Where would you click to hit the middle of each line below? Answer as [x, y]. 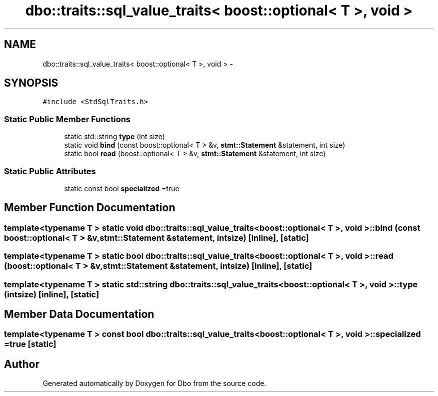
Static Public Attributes [50, 171]
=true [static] [30, 344]
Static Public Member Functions [67, 119]
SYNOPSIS [31, 83]
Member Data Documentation [79, 314]
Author [22, 364]
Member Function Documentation [90, 208]
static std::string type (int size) [114, 137]
